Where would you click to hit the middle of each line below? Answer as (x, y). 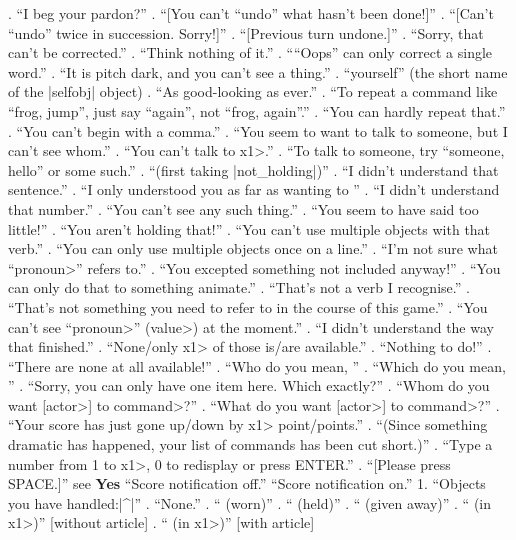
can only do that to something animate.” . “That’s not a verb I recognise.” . (239, 287)
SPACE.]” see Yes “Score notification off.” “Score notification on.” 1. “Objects (247, 483)
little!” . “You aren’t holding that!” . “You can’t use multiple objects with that (249, 228)
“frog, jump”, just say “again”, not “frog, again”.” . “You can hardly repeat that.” (257, 110)
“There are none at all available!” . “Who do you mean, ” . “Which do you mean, (257, 365)
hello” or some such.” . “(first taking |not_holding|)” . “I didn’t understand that (253, 169)
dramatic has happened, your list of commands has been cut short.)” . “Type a (250, 444)
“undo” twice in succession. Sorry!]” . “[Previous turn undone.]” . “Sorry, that (246, 32)
